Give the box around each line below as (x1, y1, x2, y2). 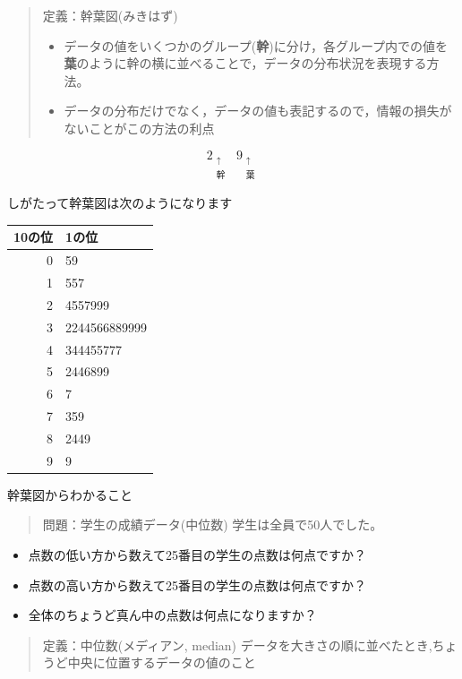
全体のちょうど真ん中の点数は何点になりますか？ (28, 606, 317, 624)
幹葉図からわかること (7, 485, 133, 503)
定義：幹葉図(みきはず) (42, 6, 178, 24)
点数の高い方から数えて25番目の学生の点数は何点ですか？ (28, 575, 367, 594)
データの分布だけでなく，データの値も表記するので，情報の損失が (64, 101, 452, 120)
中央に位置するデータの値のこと (67, 653, 256, 672)
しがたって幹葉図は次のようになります (7, 193, 233, 212)
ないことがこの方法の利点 (64, 118, 215, 137)
